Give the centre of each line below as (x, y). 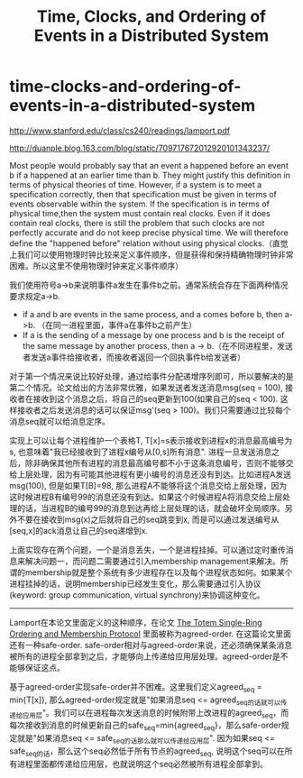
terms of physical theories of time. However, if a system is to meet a (136, 184)
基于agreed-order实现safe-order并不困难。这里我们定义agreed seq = (136, 687)
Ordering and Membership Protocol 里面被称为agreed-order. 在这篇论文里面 (150, 634)
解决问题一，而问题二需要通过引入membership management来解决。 (153, 561)
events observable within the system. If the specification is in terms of (140, 204)
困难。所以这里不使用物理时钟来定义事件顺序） (96, 265)
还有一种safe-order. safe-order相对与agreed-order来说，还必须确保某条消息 (151, 645)
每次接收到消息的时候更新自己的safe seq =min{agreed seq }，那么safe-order (145, 726)
